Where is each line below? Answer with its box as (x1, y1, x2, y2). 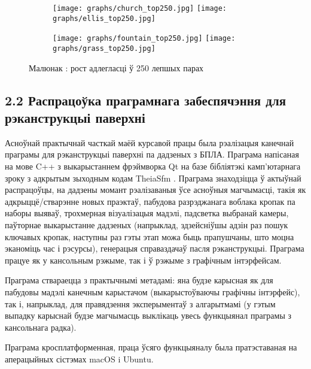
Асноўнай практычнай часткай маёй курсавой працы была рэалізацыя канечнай (5, 136, 294, 149)
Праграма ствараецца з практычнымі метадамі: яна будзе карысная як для (5, 274, 273, 286)
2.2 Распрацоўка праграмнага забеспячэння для (5, 90, 286, 109)
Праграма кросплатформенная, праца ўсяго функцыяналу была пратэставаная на (5, 341, 297, 353)
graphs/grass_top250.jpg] (53, 44, 155, 53)
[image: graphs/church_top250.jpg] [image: (53, 4, 227, 13)
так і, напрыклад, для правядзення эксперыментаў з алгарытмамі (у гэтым (5, 297, 276, 310)
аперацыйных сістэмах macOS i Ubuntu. (5, 352, 154, 365)
